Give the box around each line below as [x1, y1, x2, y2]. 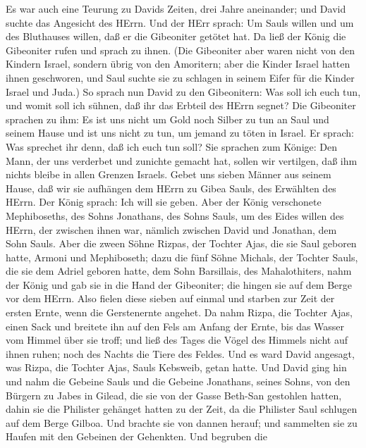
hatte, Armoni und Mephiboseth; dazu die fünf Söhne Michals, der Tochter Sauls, [6, 249, 358, 264]
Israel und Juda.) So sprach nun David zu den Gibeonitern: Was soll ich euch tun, [6, 84, 361, 99]
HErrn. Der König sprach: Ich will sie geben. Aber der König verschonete [6, 194, 322, 209]
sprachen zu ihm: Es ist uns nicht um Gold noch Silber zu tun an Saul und [6, 111, 329, 126]
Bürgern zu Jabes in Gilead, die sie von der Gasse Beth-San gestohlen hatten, [6, 387, 342, 402]
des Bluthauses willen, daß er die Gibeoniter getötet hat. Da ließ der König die [6, 29, 346, 44]
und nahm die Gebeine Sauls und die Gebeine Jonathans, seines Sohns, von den [6, 374, 350, 389]
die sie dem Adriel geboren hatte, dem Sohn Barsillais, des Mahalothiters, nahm [6, 263, 352, 278]
